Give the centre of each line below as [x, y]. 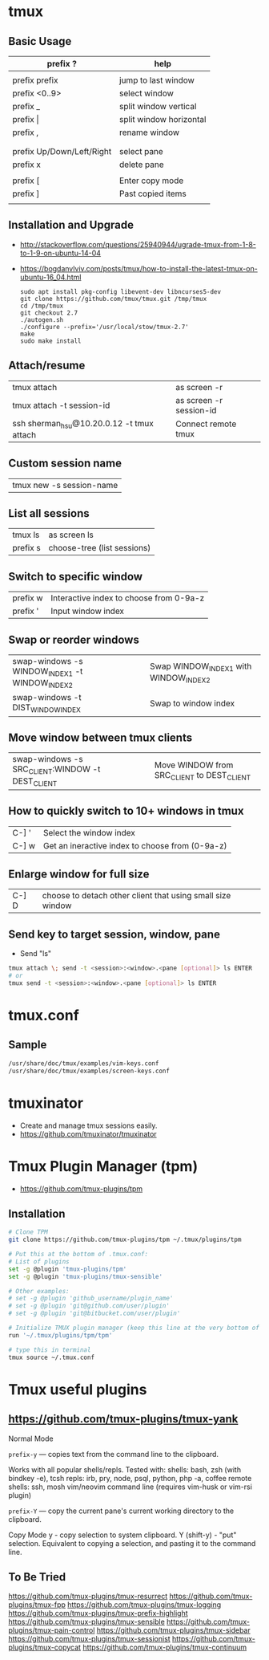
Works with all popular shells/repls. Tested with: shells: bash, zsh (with [125, 1469]
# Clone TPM [28, 1232]
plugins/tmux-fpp [37, 1605]
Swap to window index [192, 703]
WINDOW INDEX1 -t [48, 672]
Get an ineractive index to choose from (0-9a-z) [135, 845]
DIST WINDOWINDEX [47, 708]
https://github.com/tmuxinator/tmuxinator [88, 1133]
